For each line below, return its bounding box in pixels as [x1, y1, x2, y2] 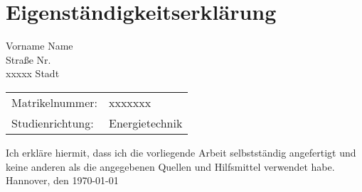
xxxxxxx [109, 94, 151, 111]
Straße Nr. [6, 52, 51, 67]
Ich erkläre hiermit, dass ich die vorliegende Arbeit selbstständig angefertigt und [6, 145, 356, 159]
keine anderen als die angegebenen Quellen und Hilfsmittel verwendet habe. [6, 159, 335, 174]
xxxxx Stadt [6, 66, 60, 81]
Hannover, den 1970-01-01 [6, 173, 119, 188]
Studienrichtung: [11, 114, 94, 131]
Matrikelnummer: [11, 94, 97, 111]
